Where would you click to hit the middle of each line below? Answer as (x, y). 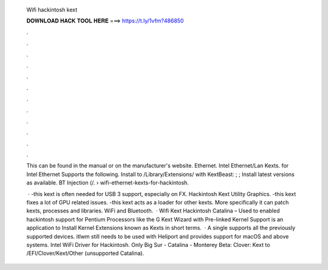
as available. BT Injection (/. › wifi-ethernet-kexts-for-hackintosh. (108, 183)
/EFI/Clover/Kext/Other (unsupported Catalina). (85, 253)
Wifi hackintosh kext (52, 10)
